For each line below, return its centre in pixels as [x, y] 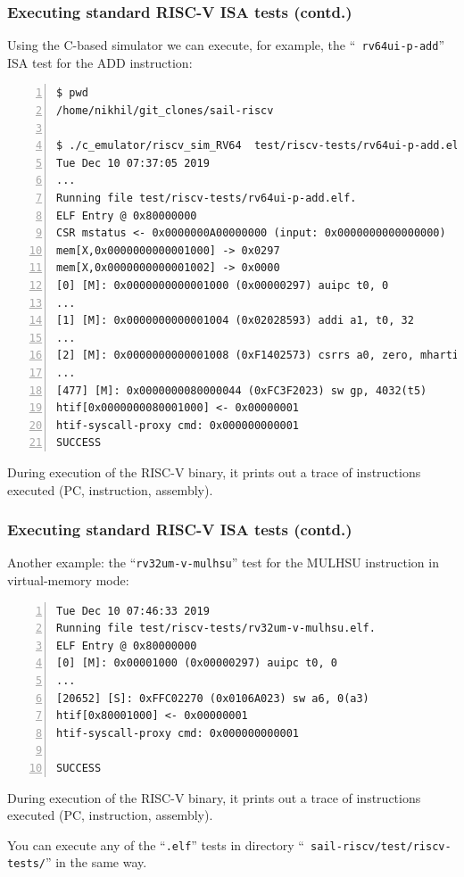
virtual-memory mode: [68, 580]
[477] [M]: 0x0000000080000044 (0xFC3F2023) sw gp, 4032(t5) [242, 390]
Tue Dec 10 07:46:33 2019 [133, 611]
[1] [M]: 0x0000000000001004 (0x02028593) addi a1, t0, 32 [235, 321]
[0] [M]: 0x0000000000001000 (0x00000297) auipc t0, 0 [223, 285]
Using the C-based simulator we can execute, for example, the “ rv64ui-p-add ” [226, 45]
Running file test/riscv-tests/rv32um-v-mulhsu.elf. [216, 629]
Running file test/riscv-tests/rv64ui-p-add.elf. [207, 199]
